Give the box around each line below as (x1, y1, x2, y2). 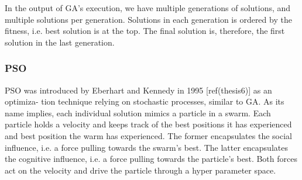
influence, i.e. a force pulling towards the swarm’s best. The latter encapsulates (5, 141, 288, 153)
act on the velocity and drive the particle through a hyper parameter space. (5, 164, 276, 176)
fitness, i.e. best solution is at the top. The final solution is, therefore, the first (5, 25, 285, 37)
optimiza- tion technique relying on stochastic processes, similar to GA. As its (5, 95, 284, 108)
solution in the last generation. (5, 36, 115, 48)
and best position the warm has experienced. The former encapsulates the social (5, 129, 292, 141)
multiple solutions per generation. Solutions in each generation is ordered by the (5, 13, 292, 25)
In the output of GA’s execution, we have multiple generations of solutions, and (5, 2, 291, 13)
